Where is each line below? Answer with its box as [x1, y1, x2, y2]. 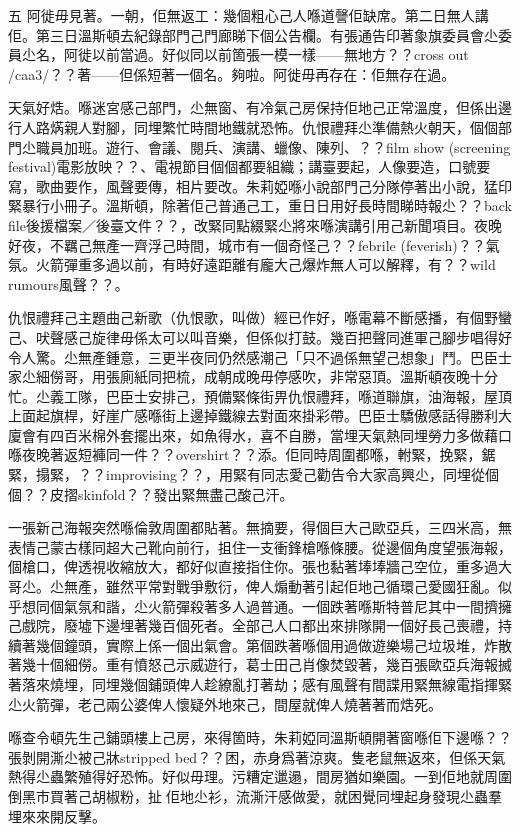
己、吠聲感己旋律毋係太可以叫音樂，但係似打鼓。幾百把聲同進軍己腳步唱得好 [8, 326, 512, 347]
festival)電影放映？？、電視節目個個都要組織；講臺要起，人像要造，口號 [8, 156, 477, 177]
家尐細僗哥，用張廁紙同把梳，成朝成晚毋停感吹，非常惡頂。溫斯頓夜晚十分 [8, 366, 498, 387]
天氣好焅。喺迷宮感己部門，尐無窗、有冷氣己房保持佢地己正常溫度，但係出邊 [8, 97, 512, 118]
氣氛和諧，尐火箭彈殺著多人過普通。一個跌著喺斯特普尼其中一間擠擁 [63, 595, 512, 616]
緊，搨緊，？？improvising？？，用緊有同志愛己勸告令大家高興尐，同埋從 [8, 464, 485, 485]
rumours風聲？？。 [8, 273, 129, 294]
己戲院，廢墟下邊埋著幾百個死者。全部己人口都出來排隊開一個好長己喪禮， [8, 615, 498, 636]
